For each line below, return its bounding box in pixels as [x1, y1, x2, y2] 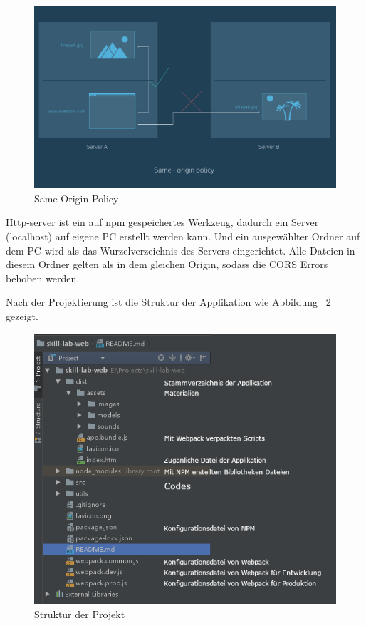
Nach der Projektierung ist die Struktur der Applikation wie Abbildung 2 [6, 294, 331, 309]
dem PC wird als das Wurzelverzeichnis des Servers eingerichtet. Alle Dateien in [6, 242, 355, 257]
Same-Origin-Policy [34, 190, 119, 205]
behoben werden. [6, 270, 80, 285]
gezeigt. [6, 309, 38, 324]
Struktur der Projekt [34, 607, 125, 622]
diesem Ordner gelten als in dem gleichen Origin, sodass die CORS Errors [6, 257, 328, 272]
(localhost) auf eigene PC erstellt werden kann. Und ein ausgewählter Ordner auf [6, 229, 360, 244]
